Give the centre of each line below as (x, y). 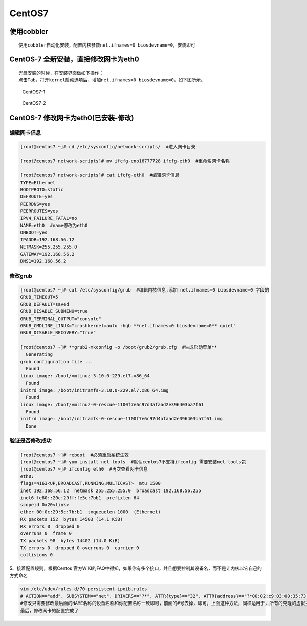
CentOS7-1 (34, 92)
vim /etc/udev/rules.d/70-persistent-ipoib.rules (84, 589)
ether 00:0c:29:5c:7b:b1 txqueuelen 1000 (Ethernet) (90, 512)
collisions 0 (37, 555)
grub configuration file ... (57, 361)
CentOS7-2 (34, 103)
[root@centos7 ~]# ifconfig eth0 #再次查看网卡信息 (84, 469)
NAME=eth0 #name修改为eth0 (54, 225)
